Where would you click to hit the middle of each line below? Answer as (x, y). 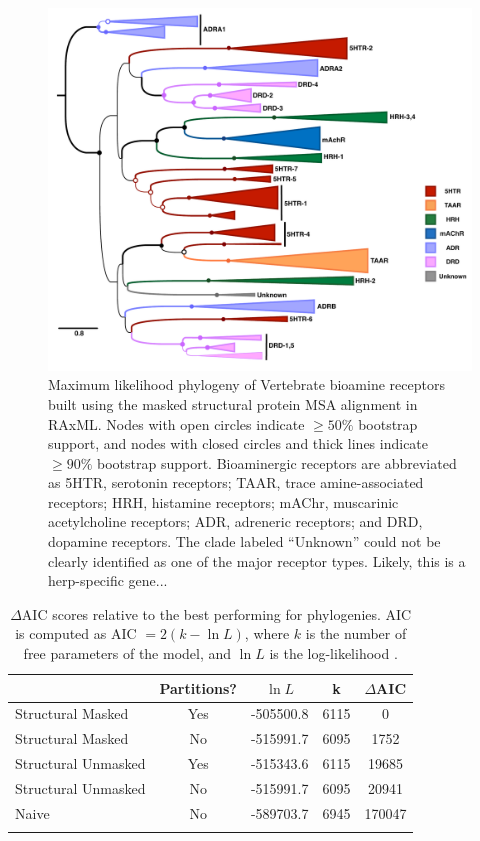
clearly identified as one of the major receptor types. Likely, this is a (257, 560)
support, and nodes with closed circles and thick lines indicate (238, 443)
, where (267, 633)
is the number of (356, 633)
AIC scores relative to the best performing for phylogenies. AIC (216, 613)
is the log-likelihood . (333, 653)
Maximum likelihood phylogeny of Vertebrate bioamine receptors (246, 384)
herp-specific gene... (108, 580)
